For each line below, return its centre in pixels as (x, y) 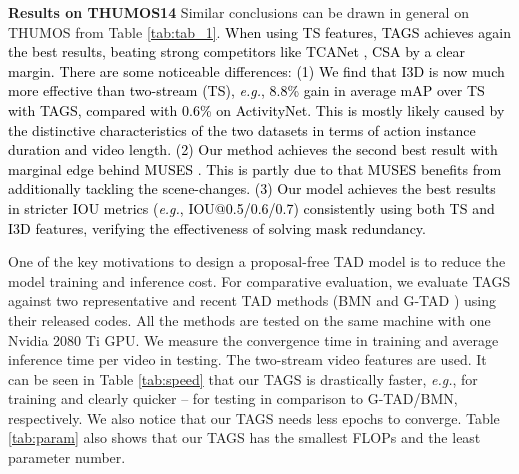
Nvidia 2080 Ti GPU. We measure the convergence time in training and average (253, 339)
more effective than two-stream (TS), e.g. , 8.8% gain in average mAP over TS (246, 90)
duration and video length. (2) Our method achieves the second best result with (253, 149)
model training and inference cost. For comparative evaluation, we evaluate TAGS (259, 280)
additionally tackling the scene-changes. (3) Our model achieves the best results (252, 188)
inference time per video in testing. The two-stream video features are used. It (247, 359)
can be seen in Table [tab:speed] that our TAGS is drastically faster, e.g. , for (243, 378)
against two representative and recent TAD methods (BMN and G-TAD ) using (252, 300)
